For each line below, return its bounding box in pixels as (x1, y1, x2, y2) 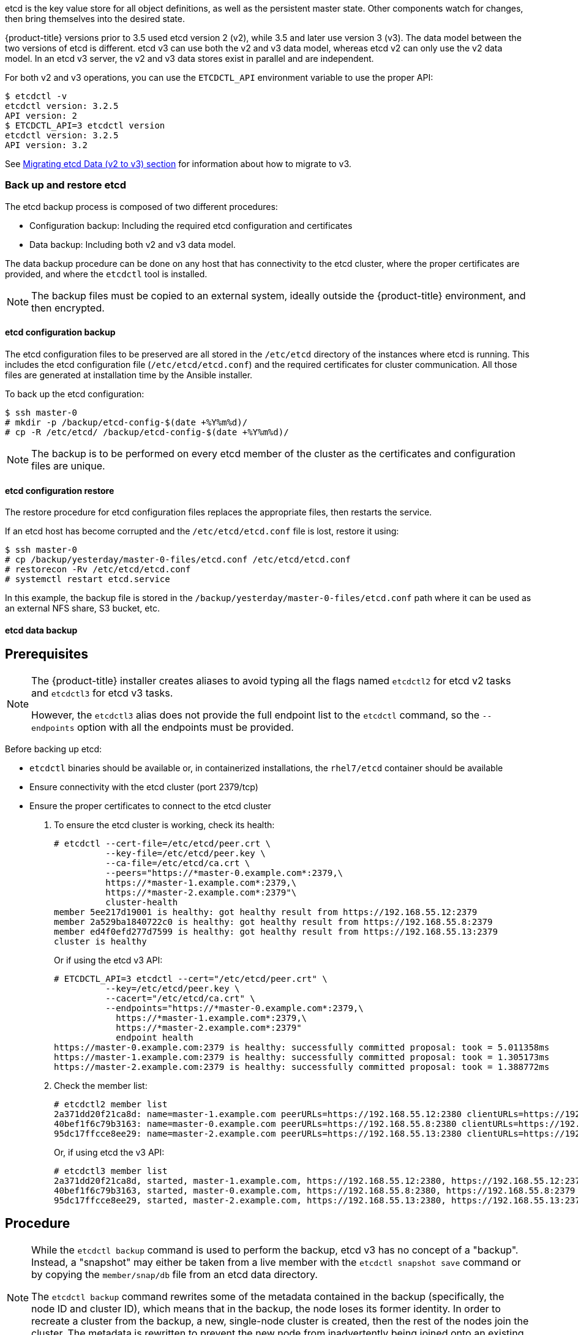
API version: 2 (5, 111, 78, 121)
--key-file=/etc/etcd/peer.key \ (105, 848, 266, 858)
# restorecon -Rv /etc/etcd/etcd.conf (5, 564, 191, 575)
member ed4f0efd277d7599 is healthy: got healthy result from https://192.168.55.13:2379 (54, 926, 498, 937)
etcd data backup (5, 624, 78, 635)
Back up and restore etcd (5, 179, 126, 192)
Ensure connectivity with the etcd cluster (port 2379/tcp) (29, 781, 258, 792)
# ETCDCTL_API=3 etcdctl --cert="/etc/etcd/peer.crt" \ (54, 973, 328, 984)
